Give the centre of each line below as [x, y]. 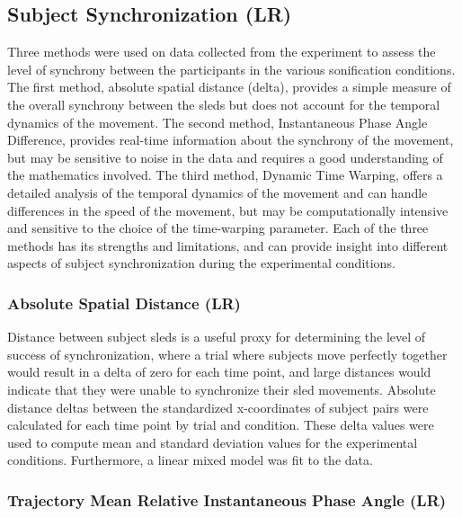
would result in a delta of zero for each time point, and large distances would [219, 372]
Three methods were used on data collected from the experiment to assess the [222, 52]
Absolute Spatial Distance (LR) [124, 303]
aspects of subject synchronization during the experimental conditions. [201, 263]
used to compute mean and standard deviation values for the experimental [213, 442]
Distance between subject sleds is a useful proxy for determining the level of [217, 337]
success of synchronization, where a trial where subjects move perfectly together [227, 354]
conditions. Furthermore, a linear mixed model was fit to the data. [190, 460]
